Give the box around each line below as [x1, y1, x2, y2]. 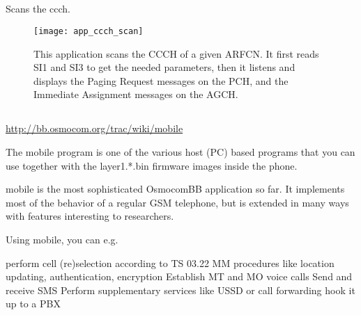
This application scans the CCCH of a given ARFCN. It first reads [33, 46, 319, 60]
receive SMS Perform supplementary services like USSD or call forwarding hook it [6, 282, 355, 297]
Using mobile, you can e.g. [6, 232, 118, 246]
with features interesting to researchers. [6, 209, 174, 223]
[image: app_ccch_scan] [33, 26, 144, 36]
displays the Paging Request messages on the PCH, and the [33, 73, 289, 88]
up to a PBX [6, 296, 61, 311]
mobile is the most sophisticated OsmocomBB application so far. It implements [6, 181, 345, 196]
